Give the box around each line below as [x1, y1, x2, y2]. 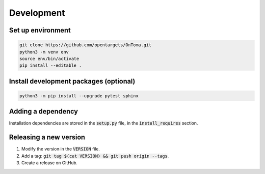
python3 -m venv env [19, 49, 69, 55]
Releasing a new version [9, 133, 85, 142]
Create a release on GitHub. [21, 160, 78, 166]
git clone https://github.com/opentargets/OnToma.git [19, 42, 152, 48]
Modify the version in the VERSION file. [21, 146, 100, 152]
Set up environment [9, 26, 71, 34]
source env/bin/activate [19, 56, 79, 61]
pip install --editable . [19, 63, 82, 68]
